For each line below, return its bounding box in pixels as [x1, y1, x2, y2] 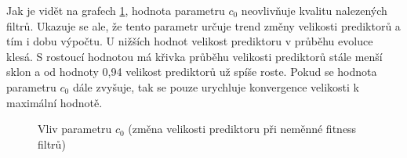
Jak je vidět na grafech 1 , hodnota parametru [6, 2, 225, 18]
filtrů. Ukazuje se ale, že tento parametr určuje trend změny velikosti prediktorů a [6, 17, 401, 34]
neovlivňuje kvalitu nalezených [241, 2, 387, 18]
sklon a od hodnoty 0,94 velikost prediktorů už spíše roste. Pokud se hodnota [6, 63, 377, 80]
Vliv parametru [38, 120, 112, 137]
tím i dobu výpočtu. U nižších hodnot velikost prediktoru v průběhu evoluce [6, 33, 373, 49]
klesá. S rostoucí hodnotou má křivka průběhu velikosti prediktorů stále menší [6, 48, 383, 64]
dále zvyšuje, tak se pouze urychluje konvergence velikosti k [72, 78, 360, 95]
